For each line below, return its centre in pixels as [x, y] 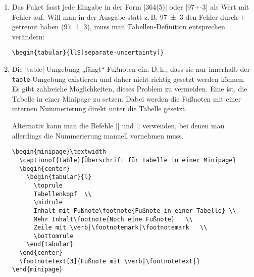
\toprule [48, 185]
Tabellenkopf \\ [63, 194]
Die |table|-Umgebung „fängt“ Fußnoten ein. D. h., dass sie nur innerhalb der [131, 69]
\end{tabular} [50, 244]
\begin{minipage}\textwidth [59, 152]
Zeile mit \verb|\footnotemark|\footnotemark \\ [120, 228]
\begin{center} [45, 169]
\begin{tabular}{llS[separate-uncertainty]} [88, 53]
